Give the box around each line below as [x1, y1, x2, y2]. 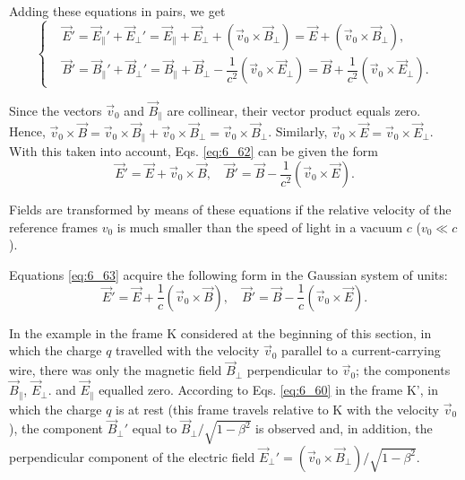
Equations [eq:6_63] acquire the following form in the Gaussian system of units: [9, 265, 448, 284]
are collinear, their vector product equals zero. [167, 100, 421, 119]
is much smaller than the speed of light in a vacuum [116, 217, 403, 236]
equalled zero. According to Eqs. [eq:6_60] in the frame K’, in [99, 380, 438, 399]
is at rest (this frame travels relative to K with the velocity [116, 399, 439, 418]
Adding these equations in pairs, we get [9, 2, 226, 20]
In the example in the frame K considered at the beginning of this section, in [9, 323, 432, 342]
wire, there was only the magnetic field [9, 361, 222, 380]
